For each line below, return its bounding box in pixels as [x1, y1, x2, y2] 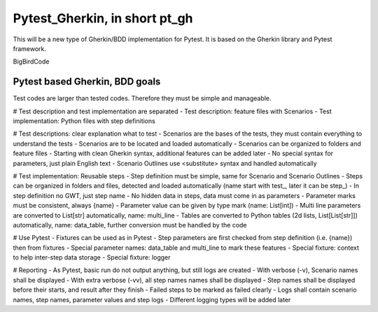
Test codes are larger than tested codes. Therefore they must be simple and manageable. [13, 94, 272, 103]
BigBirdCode [13, 57, 50, 66]
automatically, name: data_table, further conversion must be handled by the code [13, 220, 248, 229]
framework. [13, 44, 47, 52]
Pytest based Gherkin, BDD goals [13, 76, 161, 87]
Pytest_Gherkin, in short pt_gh [13, 10, 193, 26]
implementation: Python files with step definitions [13, 117, 155, 125]
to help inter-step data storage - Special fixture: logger [13, 253, 171, 262]
